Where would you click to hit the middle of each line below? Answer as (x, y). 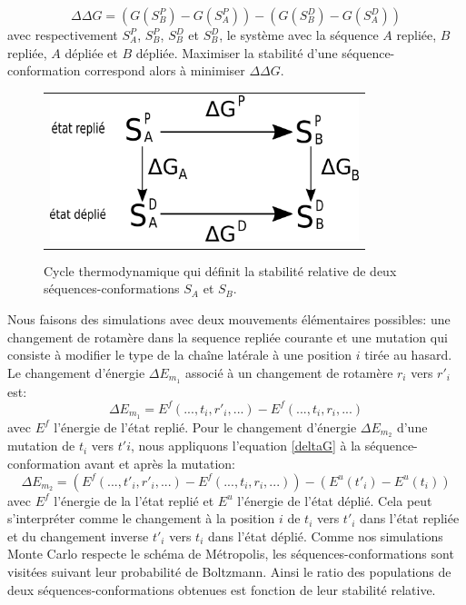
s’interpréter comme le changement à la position (141, 518)
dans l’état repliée (410, 518)
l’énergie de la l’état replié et (134, 500)
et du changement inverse (78, 536)
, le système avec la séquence (299, 35)
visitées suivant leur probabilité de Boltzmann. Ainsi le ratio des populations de (229, 571)
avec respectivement (63, 35)
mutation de (41, 446)
